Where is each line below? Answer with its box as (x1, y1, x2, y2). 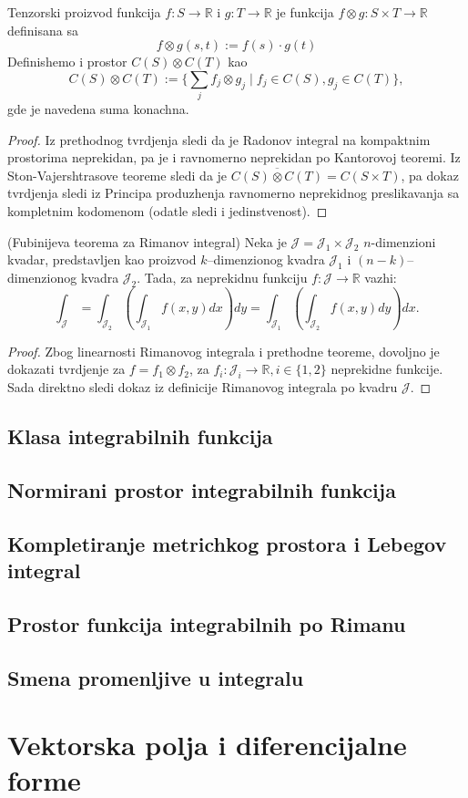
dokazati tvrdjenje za (7, 359, 126, 378)
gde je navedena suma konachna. (7, 99, 189, 119)
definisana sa (7, 20, 78, 39)
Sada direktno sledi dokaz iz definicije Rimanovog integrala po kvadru (7, 378, 398, 397)
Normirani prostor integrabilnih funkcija (7, 475, 396, 503)
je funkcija (276, 3, 334, 21)
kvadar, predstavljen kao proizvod (7, 250, 197, 269)
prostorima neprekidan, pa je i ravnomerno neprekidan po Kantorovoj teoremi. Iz (7, 148, 461, 167)
